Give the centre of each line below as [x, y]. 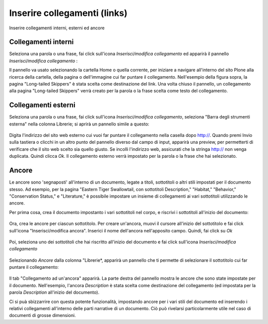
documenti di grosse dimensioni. [43, 316]
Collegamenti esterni [42, 105]
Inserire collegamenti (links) [68, 13]
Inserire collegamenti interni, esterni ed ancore [57, 28]
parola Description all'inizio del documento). [54, 292]
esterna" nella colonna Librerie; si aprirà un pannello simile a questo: [79, 124]
